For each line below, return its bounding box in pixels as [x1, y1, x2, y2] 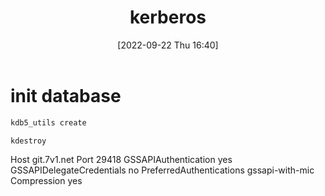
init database [10, 84, 122, 107]
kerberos [129, 6, 207, 29]
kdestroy [10, 136, 47, 146]
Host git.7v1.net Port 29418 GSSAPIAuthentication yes [10, 154, 233, 166]
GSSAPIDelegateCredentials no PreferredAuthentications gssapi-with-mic [10, 164, 315, 176]
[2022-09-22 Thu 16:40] [117, 39, 219, 51]
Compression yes [10, 175, 83, 187]
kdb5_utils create [10, 117, 87, 128]
